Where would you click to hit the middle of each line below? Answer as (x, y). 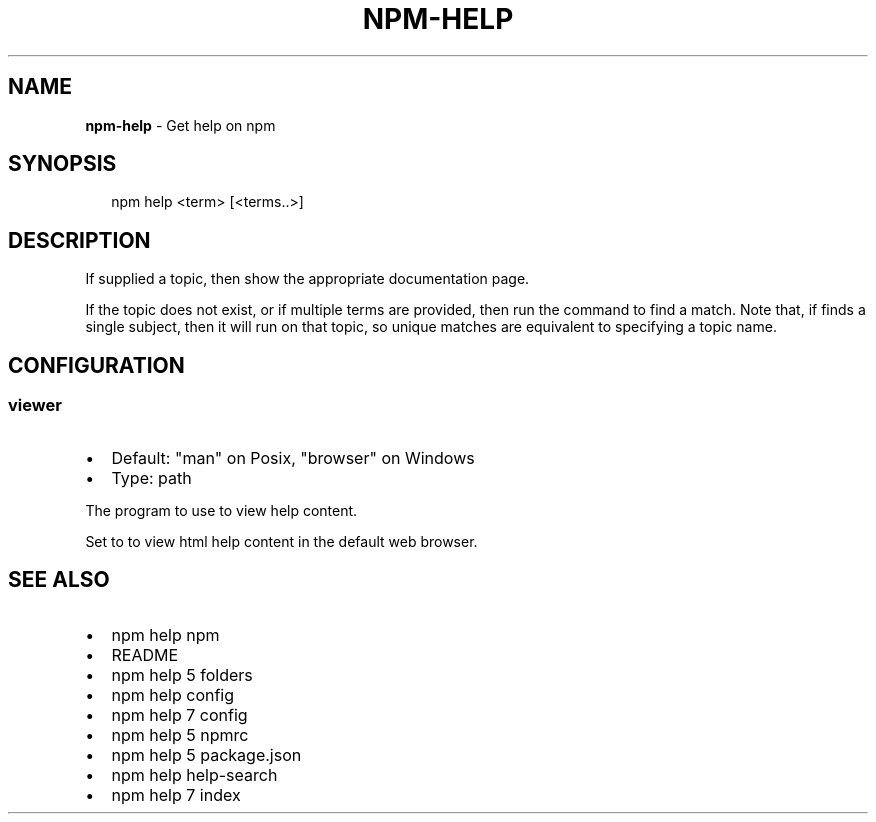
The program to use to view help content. (221, 510)
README (145, 655)
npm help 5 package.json (206, 755)
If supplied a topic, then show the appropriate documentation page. (307, 279)
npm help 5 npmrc (180, 735)
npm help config (173, 695)
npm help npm (165, 635)
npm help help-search (194, 775)
